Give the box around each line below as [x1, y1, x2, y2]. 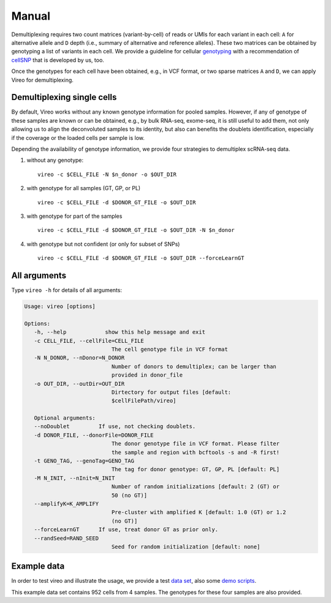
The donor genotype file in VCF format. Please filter [111, 440, 280, 447]
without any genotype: [26, 156, 84, 164]
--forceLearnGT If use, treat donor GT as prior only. [34, 526, 219, 533]
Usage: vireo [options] [24, 302, 96, 310]
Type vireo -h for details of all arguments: [11, 286, 123, 294]
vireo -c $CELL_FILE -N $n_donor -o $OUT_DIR [37, 171, 177, 178]
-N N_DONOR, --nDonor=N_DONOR [34, 355, 125, 361]
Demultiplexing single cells [11, 92, 117, 102]
